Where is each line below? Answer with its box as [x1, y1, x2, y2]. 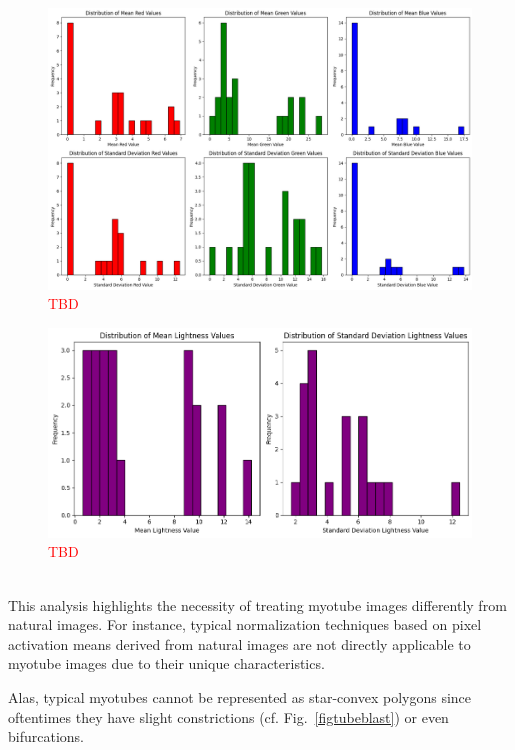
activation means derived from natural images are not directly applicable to [8, 633, 471, 654]
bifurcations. [8, 726, 84, 747]
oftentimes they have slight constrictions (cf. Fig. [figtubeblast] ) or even [8, 706, 449, 727]
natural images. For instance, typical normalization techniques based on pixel [8, 614, 482, 635]
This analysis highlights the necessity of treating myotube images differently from [8, 594, 507, 615]
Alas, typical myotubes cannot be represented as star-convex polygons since [8, 686, 472, 707]
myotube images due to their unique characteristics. [8, 653, 325, 674]
